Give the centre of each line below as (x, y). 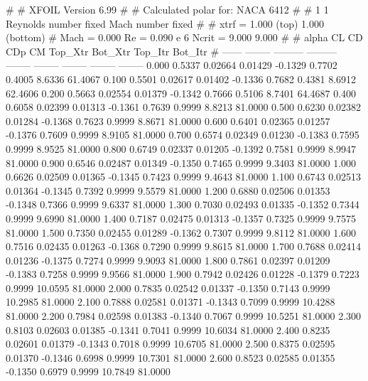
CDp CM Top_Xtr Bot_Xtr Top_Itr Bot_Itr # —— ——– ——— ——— (171, 51)
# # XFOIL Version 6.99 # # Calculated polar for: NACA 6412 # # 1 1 (167, 9)
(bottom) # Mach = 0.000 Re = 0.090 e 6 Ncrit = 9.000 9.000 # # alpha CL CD (184, 37)
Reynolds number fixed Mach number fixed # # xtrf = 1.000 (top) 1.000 (165, 23)
